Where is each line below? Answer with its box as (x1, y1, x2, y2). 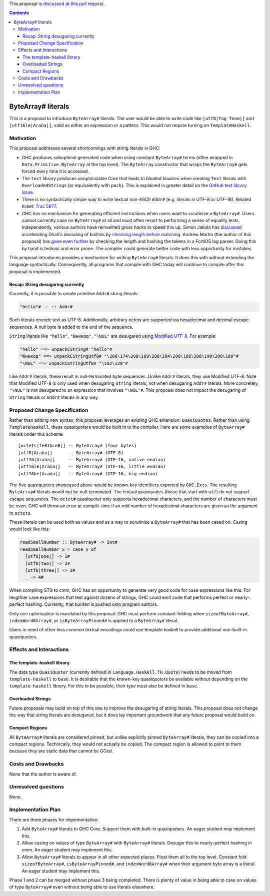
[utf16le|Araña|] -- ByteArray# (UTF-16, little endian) (18, 464, 166, 470)
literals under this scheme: (9, 431, 64, 437)
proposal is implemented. (9, 268, 61, 275)
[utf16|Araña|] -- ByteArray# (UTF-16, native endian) (18, 457, 166, 462)
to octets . (9, 510, 32, 516)
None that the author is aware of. (9, 771, 77, 777)
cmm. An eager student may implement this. (21, 847, 113, 853)
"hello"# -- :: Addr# (19, 304, 73, 310)
